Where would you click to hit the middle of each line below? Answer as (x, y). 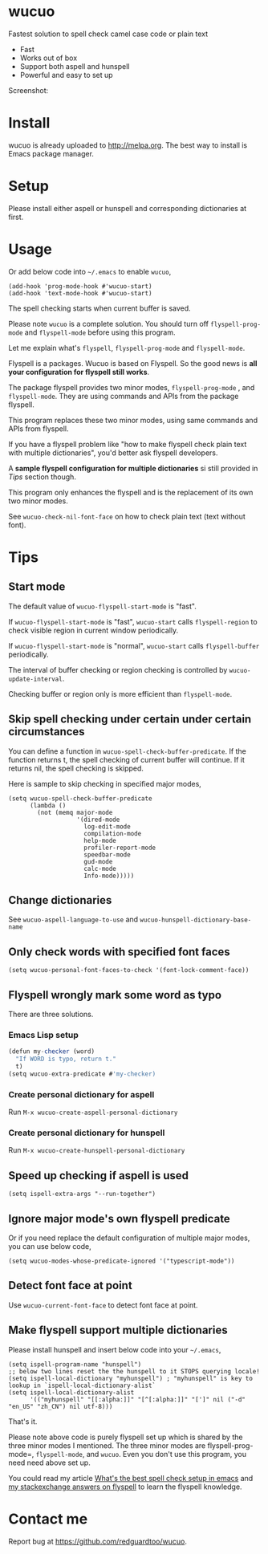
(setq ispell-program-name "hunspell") (75, 1364)
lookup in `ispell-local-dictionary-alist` (82, 1385)
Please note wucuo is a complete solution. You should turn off (108, 323)
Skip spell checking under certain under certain (130, 720)
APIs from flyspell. (39, 429)
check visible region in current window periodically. (93, 630)
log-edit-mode (107, 826)
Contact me (48, 1519)
